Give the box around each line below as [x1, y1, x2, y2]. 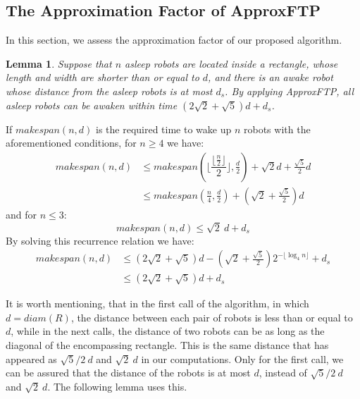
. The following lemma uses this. [47, 379, 187, 393]
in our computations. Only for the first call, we [141, 351, 344, 366]
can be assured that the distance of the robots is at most [6, 365, 251, 380]
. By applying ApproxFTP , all [225, 83, 354, 98]
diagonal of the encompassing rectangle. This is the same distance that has [6, 338, 329, 352]
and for [6, 207, 37, 221]
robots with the [244, 121, 311, 136]
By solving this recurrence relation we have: [6, 233, 194, 247]
